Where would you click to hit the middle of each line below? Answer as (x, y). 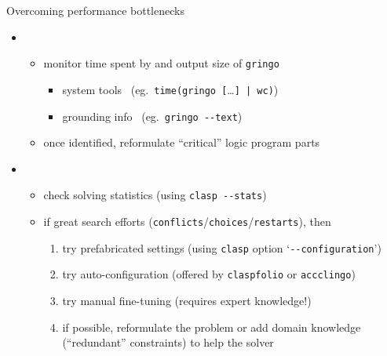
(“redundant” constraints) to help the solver (168, 342)
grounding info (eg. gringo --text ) (152, 116)
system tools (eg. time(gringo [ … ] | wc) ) (170, 89)
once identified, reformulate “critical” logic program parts (182, 142)
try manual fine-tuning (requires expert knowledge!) (187, 300)
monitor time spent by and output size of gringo (161, 63)
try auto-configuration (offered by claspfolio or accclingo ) (209, 274)
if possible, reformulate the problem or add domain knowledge (212, 327)
